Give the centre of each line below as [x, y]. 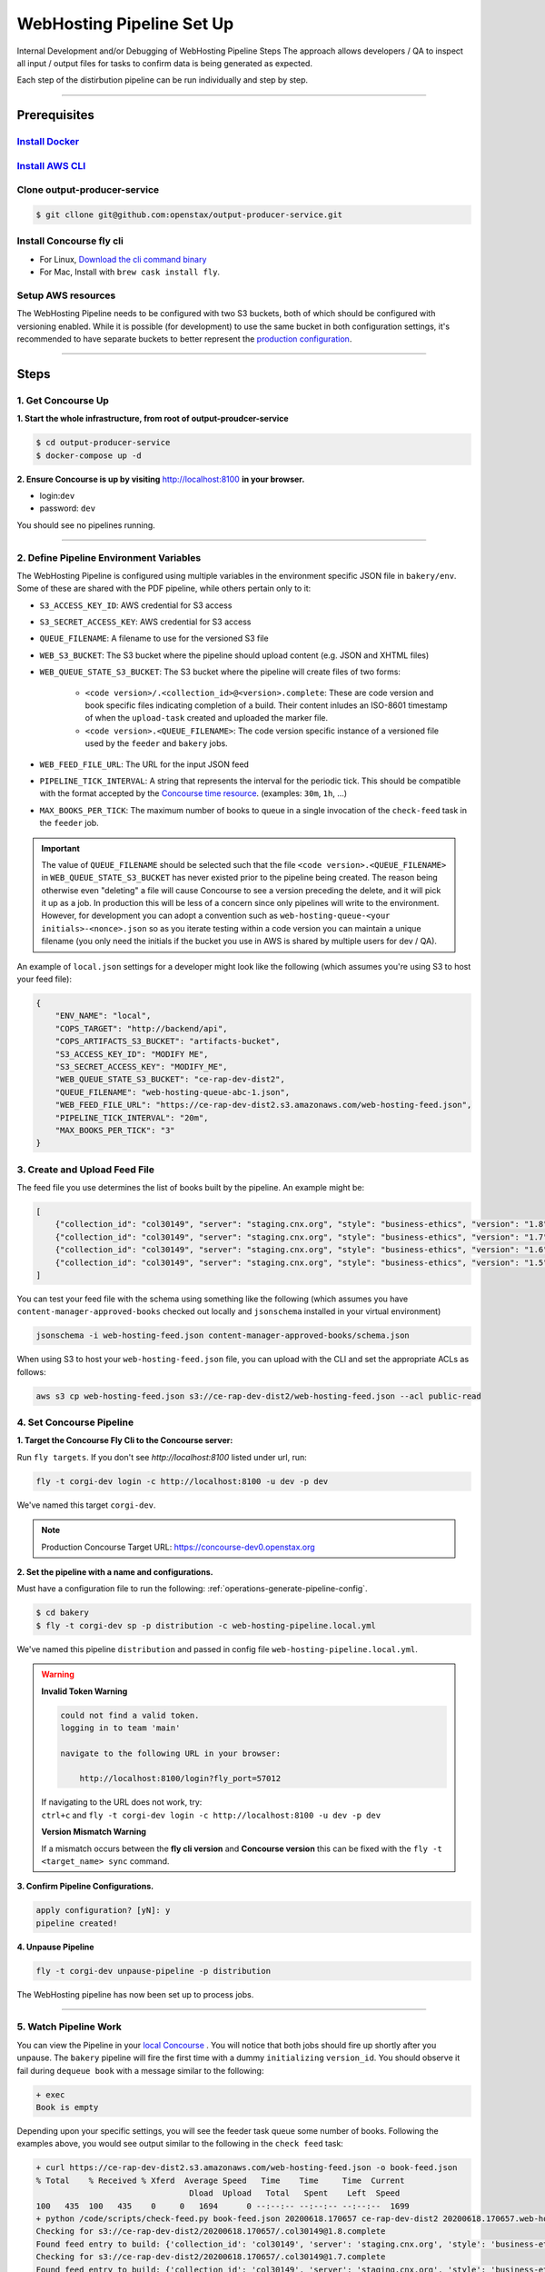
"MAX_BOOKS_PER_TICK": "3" [115, 1130]
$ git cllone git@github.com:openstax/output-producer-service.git [189, 215]
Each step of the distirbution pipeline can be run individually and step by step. [163, 80]
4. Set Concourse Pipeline [75, 1422]
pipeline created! [77, 1923]
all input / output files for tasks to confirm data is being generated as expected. [165, 63]
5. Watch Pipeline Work [69, 2027]
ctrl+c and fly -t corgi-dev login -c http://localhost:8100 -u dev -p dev [211, 1815]
